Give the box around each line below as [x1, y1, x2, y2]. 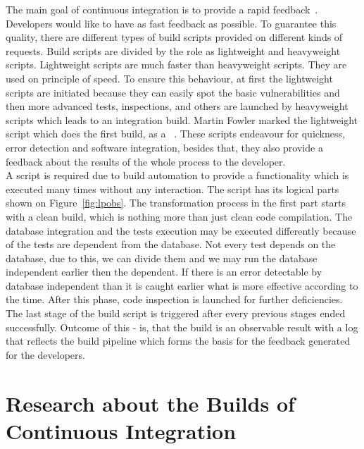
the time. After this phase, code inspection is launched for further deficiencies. [6, 292, 343, 307]
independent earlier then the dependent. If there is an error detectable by [6, 264, 322, 279]
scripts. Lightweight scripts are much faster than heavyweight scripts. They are [6, 57, 347, 72]
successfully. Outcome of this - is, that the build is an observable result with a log [6, 319, 358, 334]
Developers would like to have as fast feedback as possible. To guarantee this [6, 16, 337, 30]
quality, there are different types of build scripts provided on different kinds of [6, 30, 343, 44]
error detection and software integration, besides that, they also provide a [6, 140, 323, 154]
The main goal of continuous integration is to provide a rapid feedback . [6, 2, 318, 16]
